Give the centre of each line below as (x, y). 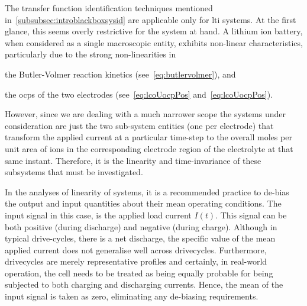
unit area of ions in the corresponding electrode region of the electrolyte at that (149, 148)
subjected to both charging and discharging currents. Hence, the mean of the (144, 284)
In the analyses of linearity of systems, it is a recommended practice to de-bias (147, 191)
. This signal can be (251, 215)
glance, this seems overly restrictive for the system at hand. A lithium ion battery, (154, 31)
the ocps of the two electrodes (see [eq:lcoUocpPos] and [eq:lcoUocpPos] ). (139, 94)
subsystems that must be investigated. (74, 172)
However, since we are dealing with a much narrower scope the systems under (145, 114)
